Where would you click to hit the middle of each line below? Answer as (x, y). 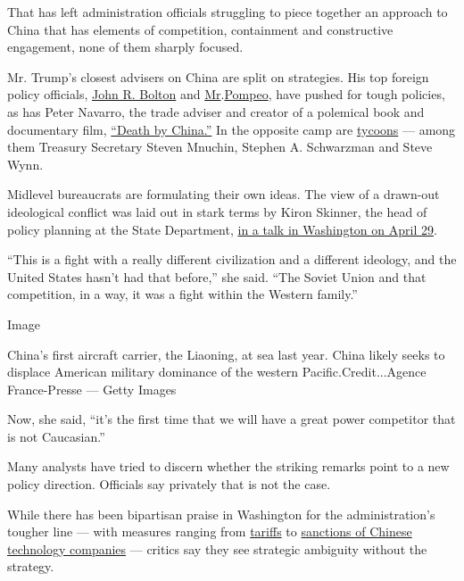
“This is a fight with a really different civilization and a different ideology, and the (232, 259)
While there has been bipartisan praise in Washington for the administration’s (221, 514)
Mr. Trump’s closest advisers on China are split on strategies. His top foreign (218, 76)
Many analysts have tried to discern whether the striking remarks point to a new (228, 466)
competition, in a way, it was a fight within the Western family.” (182, 294)
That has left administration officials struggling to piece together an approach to (228, 12)
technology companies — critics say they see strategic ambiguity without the (217, 548)
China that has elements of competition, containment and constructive (200, 29)
